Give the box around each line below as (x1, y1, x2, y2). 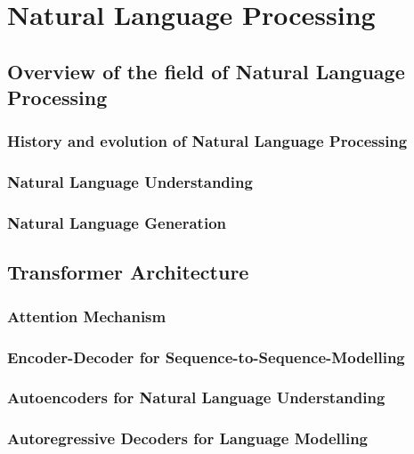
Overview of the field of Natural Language (7, 57, 405, 85)
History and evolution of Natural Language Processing (7, 130, 408, 152)
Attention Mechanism (7, 304, 166, 327)
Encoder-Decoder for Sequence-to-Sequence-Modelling (7, 345, 405, 368)
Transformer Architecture (7, 258, 249, 286)
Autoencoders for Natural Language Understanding (7, 386, 386, 409)
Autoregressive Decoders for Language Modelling (7, 427, 369, 450)
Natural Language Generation (7, 212, 227, 234)
